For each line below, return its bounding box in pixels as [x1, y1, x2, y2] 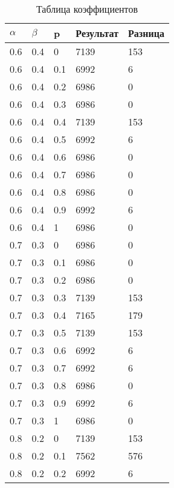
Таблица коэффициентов [36, 2, 138, 16]
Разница [128, 26, 164, 40]
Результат [76, 26, 119, 40]
